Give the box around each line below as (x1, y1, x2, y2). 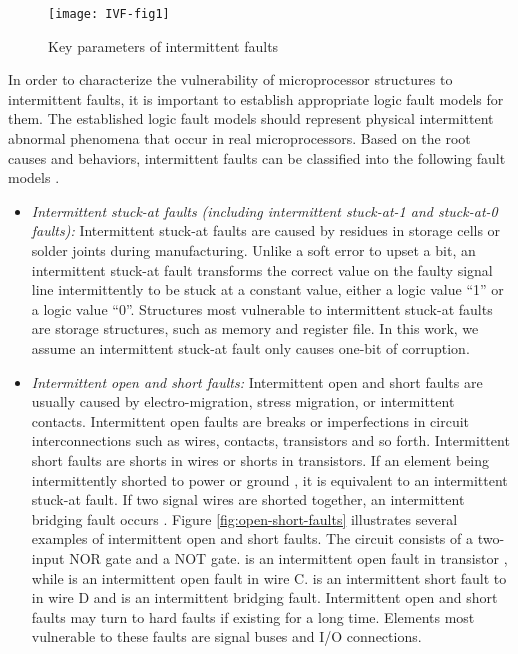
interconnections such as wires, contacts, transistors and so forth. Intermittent (31, 430, 510, 451)
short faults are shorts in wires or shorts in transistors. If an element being (31, 449, 490, 470)
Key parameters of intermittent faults (48, 35, 279, 56)
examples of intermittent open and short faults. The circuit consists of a (31, 528, 473, 549)
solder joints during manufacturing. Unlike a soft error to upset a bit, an (31, 240, 476, 260)
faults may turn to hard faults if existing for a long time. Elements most (31, 606, 475, 627)
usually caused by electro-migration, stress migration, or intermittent (31, 391, 455, 412)
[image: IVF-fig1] (48, 7, 170, 21)
